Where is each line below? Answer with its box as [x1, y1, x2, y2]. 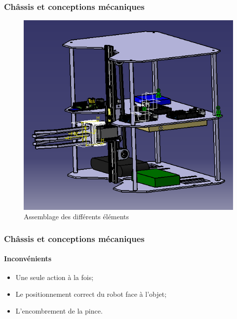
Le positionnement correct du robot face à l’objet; [15, 289, 167, 299]
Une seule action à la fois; [15, 272, 94, 282]
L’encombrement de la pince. [15, 305, 103, 316]
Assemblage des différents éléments [24, 211, 129, 222]
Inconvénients [4, 253, 52, 264]
